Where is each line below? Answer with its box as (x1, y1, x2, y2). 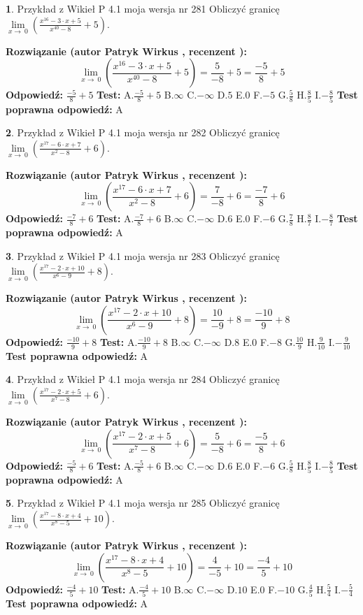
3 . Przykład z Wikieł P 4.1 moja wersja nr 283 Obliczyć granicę (6, 248, 280, 263)
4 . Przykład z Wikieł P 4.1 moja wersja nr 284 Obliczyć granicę (6, 372, 280, 386)
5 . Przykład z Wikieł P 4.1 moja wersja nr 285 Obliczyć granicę (6, 495, 280, 510)
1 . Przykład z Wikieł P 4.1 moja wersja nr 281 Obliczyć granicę (6, 1, 280, 15)
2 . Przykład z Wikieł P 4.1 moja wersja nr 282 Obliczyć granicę (6, 125, 280, 140)
